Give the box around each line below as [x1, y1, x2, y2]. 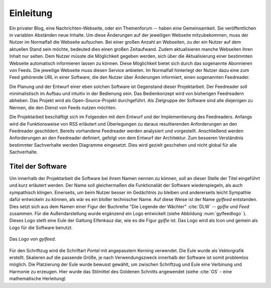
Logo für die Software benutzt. [9, 224, 73, 231]
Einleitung [9, 8, 53, 19]
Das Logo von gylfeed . [9, 236, 56, 242]
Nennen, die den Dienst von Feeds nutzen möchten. [9, 105, 117, 111]
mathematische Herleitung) [9, 275, 66, 281]
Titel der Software [9, 162, 67, 170]
